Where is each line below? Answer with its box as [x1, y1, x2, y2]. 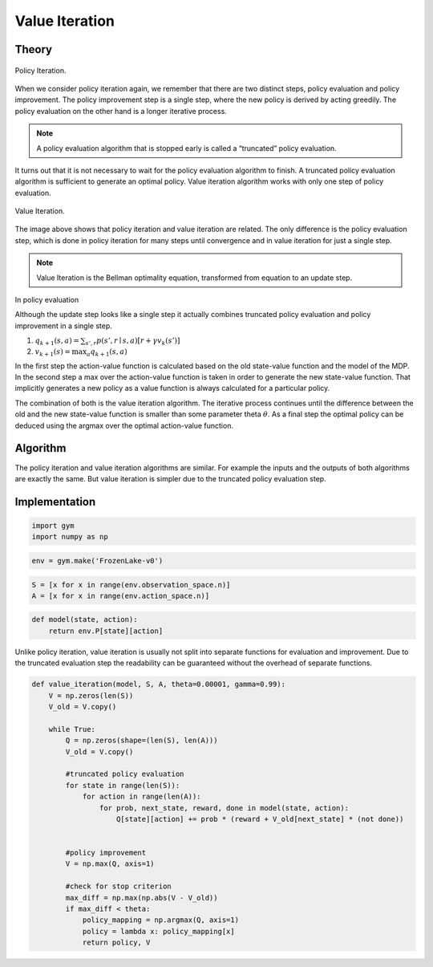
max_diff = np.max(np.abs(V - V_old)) [65, 893, 218, 902]
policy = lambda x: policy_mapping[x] [82, 927, 236, 936]
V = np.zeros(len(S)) [48, 691, 134, 700]
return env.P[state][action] [48, 626, 164, 636]
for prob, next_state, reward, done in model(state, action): [99, 803, 349, 812]
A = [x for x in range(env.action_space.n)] [31, 591, 210, 600]
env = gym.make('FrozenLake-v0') [31, 556, 164, 565]
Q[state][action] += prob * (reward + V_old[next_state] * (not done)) [116, 815, 404, 823]
